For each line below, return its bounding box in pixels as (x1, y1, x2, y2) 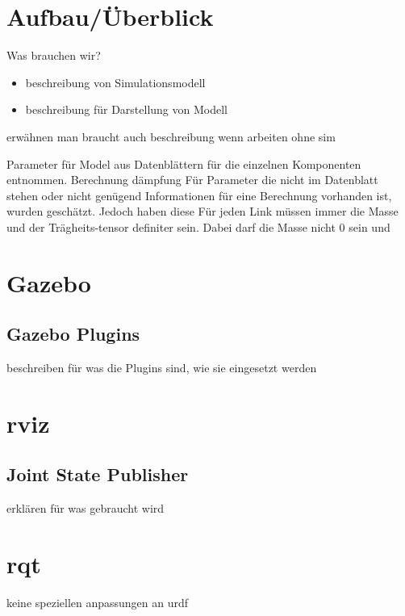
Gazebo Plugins (6, 321, 140, 346)
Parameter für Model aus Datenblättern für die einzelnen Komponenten (6, 155, 361, 172)
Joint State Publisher (6, 462, 189, 487)
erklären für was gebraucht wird (6, 500, 165, 517)
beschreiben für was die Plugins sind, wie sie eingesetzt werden (6, 359, 317, 376)
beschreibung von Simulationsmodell (25, 73, 206, 90)
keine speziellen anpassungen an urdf (6, 593, 189, 610)
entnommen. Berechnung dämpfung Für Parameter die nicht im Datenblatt (6, 171, 378, 188)
